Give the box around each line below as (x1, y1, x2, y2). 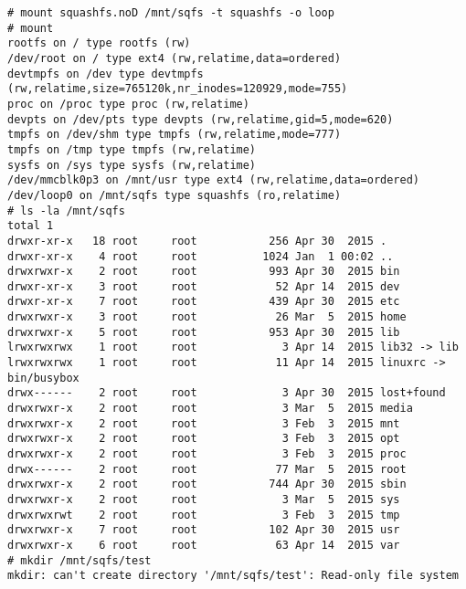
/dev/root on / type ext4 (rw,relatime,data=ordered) (7, 51, 342, 65)
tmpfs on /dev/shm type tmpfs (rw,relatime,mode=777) (7, 128, 342, 142)
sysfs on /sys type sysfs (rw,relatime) (7, 158, 257, 172)
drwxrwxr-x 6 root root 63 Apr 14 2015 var (7, 538, 400, 552)
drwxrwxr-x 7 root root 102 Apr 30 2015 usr (7, 523, 400, 537)
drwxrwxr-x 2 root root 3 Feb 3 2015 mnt (7, 416, 400, 430)
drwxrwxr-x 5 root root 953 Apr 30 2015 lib (7, 325, 400, 339)
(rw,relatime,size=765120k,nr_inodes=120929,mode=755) (7, 82, 348, 96)
